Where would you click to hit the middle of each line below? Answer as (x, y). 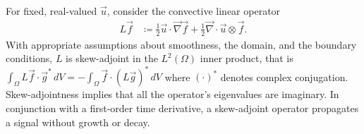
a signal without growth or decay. (78, 122)
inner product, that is (247, 58)
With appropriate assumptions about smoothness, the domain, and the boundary (181, 44)
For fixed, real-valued (51, 11)
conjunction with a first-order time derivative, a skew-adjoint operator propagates (182, 108)
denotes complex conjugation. (284, 77)
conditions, (29, 58)
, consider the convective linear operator (194, 11)
